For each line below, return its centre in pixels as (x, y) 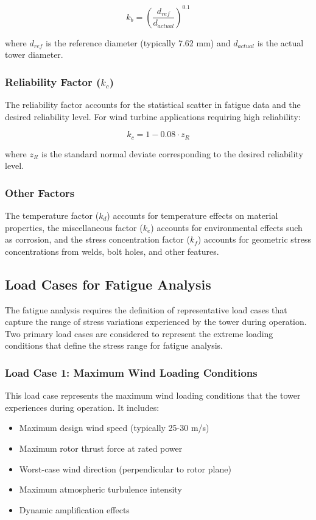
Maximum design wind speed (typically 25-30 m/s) (114, 428)
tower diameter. (34, 55)
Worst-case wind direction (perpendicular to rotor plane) (125, 468)
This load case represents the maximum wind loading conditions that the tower (153, 395)
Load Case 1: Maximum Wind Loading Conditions (131, 372)
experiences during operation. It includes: (82, 407)
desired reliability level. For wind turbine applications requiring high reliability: (153, 116)
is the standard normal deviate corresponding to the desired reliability (172, 153)
